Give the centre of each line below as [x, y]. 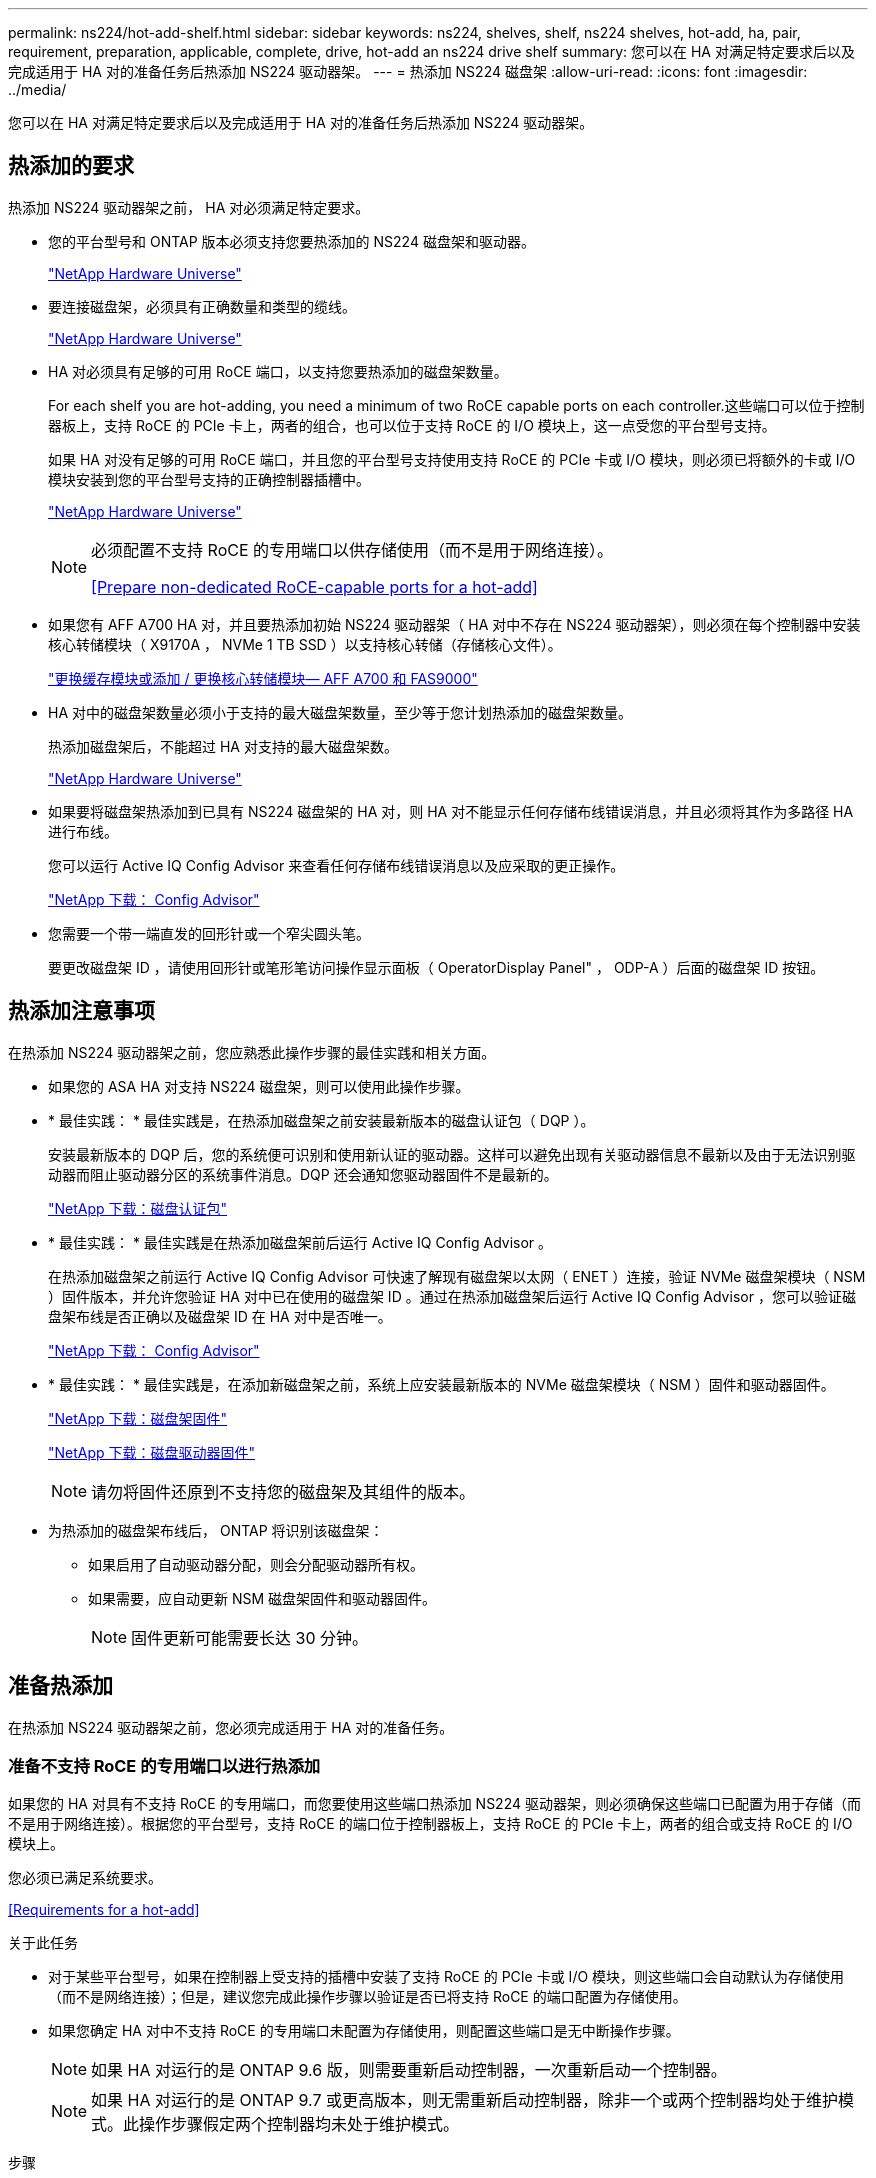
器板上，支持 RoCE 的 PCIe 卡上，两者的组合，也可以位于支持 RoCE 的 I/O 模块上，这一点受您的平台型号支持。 [412, 425]
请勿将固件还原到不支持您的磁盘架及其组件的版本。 [283, 1491]
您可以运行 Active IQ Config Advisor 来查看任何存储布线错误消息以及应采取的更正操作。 [336, 865]
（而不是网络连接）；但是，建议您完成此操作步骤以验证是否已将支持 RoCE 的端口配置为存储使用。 [367, 1997]
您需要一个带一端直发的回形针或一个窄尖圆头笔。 [209, 933]
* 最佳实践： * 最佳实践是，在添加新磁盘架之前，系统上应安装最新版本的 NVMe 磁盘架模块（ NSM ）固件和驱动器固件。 [441, 1384]
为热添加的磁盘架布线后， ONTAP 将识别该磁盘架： [216, 1530]
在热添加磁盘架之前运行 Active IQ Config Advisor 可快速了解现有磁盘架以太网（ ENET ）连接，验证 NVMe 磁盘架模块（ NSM [457, 1276]
